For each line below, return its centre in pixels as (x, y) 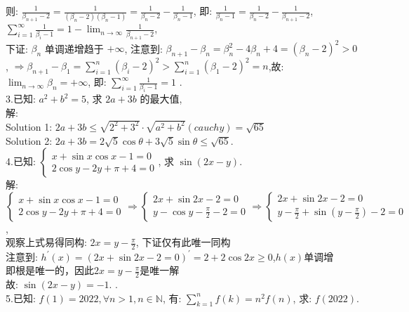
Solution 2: (29, 140)
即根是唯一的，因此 (50, 270)
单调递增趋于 (74, 48)
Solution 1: (29, 126)
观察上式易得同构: (46, 242)
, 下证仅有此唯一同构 (183, 242)
